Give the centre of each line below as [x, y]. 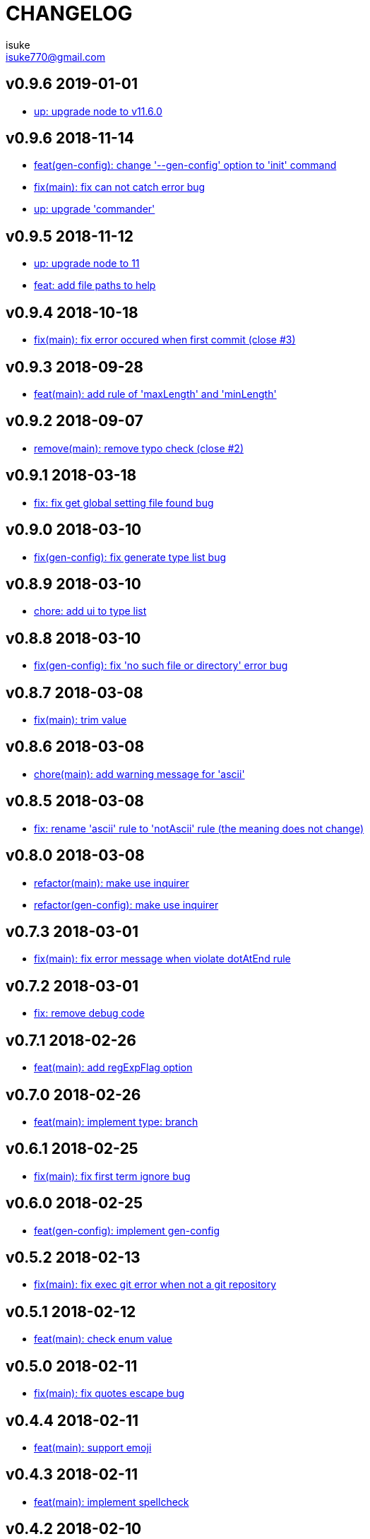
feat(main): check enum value [103, 1339]
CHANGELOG [69, 13]
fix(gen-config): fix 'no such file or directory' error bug [161, 666]
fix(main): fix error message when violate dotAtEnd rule [162, 959]
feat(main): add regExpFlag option [113, 1068]
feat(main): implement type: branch [116, 1121]
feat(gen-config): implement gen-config [127, 1230]
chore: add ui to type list [90, 611]
